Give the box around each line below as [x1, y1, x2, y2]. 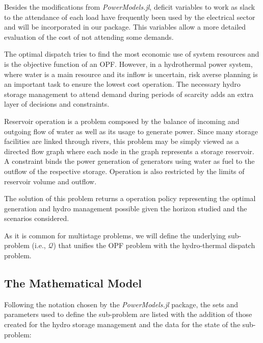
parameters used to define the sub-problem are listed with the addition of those [4, 309, 252, 320]
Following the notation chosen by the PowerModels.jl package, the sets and [4, 299, 239, 309]
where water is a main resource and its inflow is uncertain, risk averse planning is [4, 68, 258, 79]
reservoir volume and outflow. [4, 176, 97, 186]
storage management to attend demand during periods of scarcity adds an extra [4, 88, 254, 99]
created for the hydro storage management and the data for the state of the [4, 319, 241, 330]
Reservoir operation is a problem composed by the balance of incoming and [4, 115, 240, 126]
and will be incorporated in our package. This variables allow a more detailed [4, 21, 246, 32]
